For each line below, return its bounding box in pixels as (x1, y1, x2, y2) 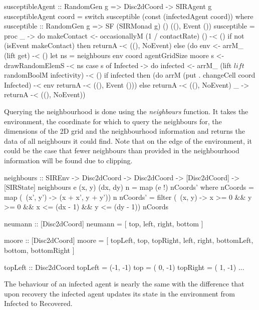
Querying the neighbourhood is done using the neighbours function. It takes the (4, 106, 248, 116)
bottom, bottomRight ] (4, 245, 75, 255)
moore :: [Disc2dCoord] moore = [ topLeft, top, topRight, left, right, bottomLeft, (4, 235, 253, 245)
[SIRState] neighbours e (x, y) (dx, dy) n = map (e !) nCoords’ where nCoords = (4, 182, 254, 192)
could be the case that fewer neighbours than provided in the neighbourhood (4, 145, 239, 156)
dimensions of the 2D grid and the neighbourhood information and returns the (4, 126, 245, 136)
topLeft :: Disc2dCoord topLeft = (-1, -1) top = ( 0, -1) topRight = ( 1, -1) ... (4, 261, 244, 272)
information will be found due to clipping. (4, 155, 133, 165)
